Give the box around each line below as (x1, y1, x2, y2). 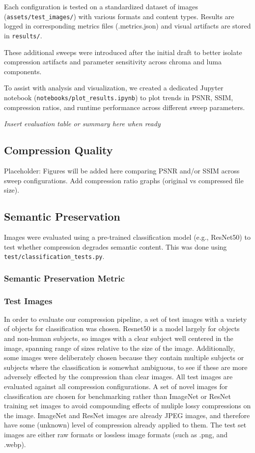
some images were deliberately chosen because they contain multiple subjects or (4, 352, 244, 363)
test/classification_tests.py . (4, 251, 105, 261)
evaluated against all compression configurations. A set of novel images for (4, 381, 228, 391)
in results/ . (4, 30, 42, 40)
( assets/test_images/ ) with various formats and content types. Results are (4, 11, 234, 21)
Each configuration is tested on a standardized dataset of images (4, 1, 198, 11)
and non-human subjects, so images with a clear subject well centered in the (4, 333, 233, 343)
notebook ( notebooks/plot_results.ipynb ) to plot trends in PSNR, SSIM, (4, 92, 233, 102)
